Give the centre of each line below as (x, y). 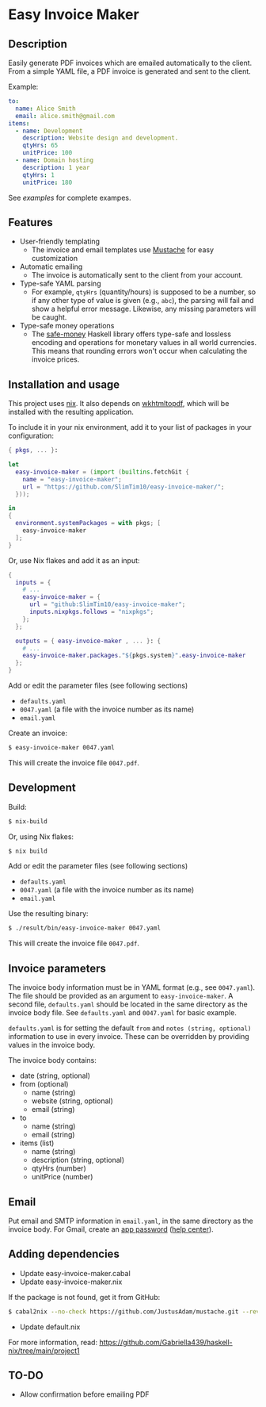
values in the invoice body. (52, 1045)
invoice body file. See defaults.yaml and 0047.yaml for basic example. (123, 1013)
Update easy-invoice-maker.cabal (75, 1273)
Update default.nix (50, 1327)
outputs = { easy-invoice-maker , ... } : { (88, 641)
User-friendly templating (60, 242)
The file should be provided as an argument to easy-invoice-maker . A (121, 996)
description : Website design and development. (101, 138)
